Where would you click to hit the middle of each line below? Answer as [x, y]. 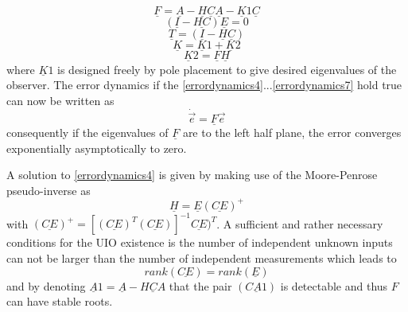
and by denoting [46, 285]
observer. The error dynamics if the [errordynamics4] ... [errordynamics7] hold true [204, 85]
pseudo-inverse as [49, 190]
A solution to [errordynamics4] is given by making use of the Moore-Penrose [192, 175]
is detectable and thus [334, 285]
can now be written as [60, 100]
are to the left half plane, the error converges [292, 133]
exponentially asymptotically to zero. [97, 148]
